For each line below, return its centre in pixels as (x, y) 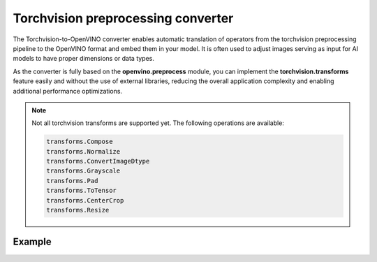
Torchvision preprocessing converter (123, 18)
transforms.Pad (72, 181)
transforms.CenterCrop (85, 200)
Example (32, 242)
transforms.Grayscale (83, 171)
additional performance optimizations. (67, 91)
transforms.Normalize (83, 151)
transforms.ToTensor (81, 191)
